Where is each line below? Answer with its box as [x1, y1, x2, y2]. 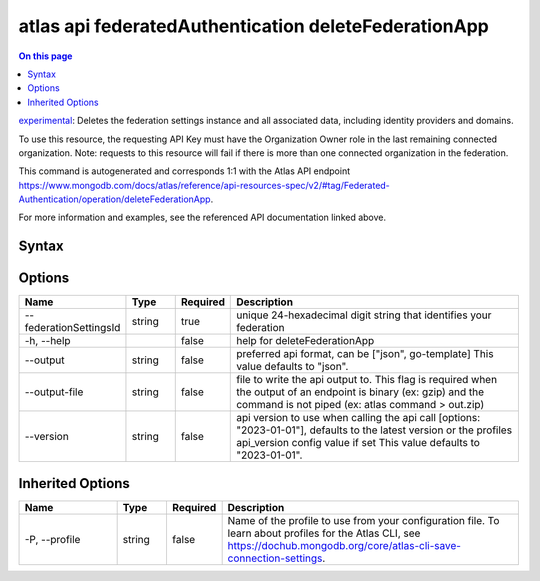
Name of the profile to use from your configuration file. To [227, 513, 500, 527]
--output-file [24, 385, 84, 399]
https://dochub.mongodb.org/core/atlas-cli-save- [227, 538, 462, 552]
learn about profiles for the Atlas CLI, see [227, 526, 421, 540]
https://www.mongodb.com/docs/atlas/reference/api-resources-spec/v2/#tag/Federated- [18, 179, 390, 191]
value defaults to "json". [236, 360, 349, 374]
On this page [18, 50, 73, 62]
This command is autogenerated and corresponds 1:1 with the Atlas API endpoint [18, 165, 350, 177]
